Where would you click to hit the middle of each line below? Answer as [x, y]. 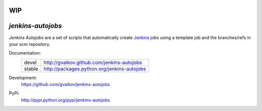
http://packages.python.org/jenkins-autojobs [95, 69]
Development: [23, 78]
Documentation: [25, 53]
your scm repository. [30, 44]
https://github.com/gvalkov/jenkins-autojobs [65, 84]
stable [31, 69]
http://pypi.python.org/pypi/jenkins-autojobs [65, 100]
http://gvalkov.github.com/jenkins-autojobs [93, 62]
